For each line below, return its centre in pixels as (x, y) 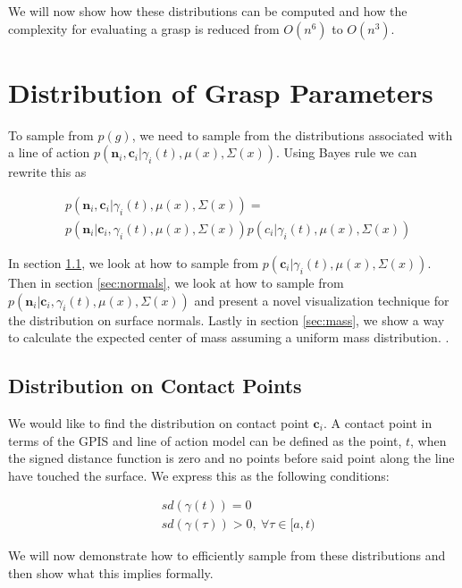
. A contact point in (378, 422)
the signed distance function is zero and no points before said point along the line (231, 458)
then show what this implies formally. (111, 572)
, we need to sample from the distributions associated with (292, 134)
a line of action (49, 152)
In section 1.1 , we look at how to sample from (134, 262)
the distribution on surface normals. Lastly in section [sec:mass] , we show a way (227, 319)
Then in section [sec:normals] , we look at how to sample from (176, 282)
